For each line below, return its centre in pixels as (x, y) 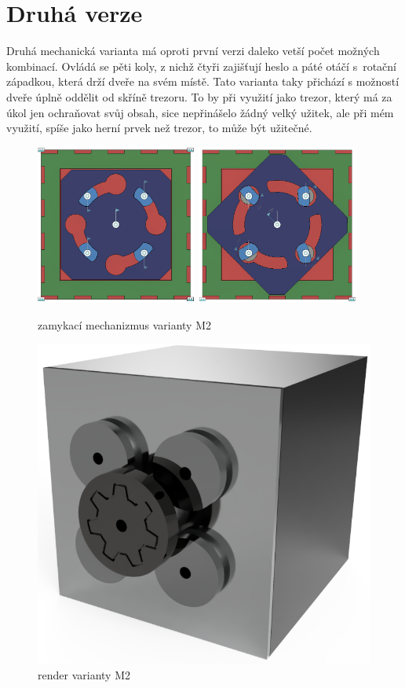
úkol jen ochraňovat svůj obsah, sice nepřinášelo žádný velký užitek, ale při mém (200, 112)
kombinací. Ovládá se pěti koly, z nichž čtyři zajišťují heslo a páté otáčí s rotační (201, 66)
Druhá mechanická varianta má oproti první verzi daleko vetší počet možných (193, 51)
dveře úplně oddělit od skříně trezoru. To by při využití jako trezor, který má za (199, 96)
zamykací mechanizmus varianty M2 (124, 324)
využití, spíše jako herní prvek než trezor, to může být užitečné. (159, 128)
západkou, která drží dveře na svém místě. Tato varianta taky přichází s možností (203, 81)
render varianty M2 (84, 675)
